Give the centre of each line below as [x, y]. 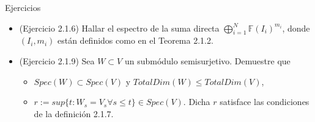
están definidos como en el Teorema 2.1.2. [135, 40]
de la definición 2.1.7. [74, 113]
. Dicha [197, 102]
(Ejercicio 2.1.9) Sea [57, 60]
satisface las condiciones [265, 102]
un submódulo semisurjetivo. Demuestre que [207, 60]
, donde [296, 28]
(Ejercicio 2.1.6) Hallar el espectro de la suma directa [119, 28]
